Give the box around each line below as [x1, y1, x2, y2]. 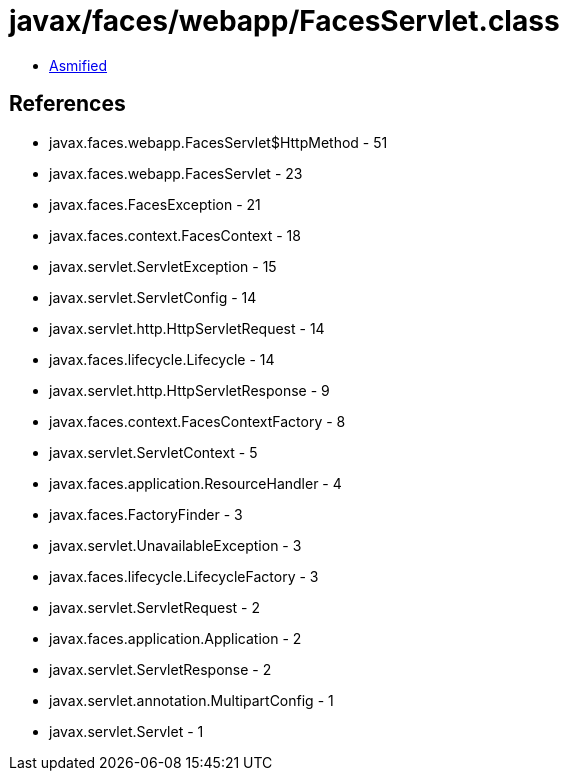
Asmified [49, 56, 108, 74]
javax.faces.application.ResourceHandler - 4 [49, 474, 342, 492]
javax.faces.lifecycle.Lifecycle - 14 [49, 350, 275, 368]
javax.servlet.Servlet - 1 [49, 722, 204, 740]
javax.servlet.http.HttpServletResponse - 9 [49, 381, 330, 399]
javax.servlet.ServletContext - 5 [49, 443, 258, 461]
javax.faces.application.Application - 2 [49, 629, 302, 647]
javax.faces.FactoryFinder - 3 [49, 505, 243, 523]
